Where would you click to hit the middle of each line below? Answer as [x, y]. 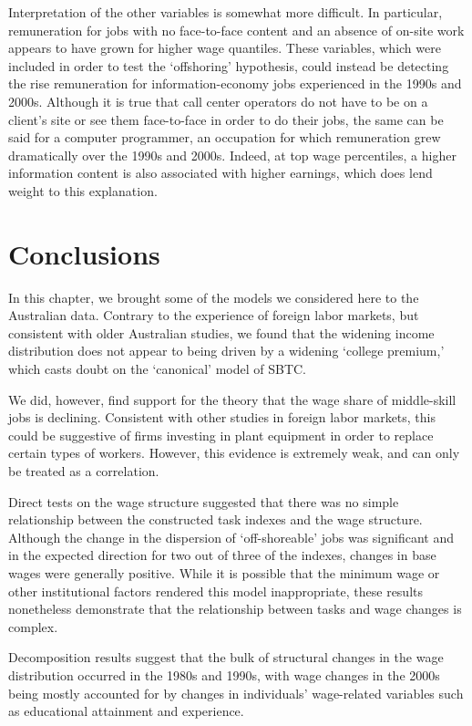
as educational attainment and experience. [126, 711]
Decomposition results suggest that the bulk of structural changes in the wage [226, 657]
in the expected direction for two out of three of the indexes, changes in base [222, 555]
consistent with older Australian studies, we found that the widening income [221, 332]
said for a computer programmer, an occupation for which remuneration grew [225, 137]
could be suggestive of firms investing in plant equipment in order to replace [221, 435]
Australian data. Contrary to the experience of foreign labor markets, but [214, 315]
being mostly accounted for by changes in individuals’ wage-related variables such [236, 693]
